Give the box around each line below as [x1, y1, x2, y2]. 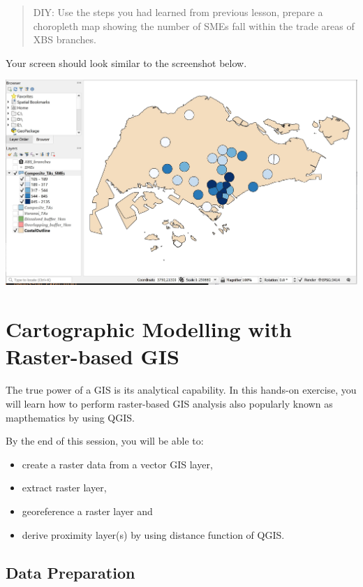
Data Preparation [6, 561, 135, 583]
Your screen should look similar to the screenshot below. [6, 55, 247, 70]
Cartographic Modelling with [6, 315, 292, 343]
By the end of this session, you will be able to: [6, 433, 204, 448]
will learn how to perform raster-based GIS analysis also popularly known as [6, 396, 333, 410]
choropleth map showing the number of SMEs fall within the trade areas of [33, 18, 355, 33]
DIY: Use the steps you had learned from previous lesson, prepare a [33, 5, 323, 19]
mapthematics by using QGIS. [6, 410, 135, 424]
